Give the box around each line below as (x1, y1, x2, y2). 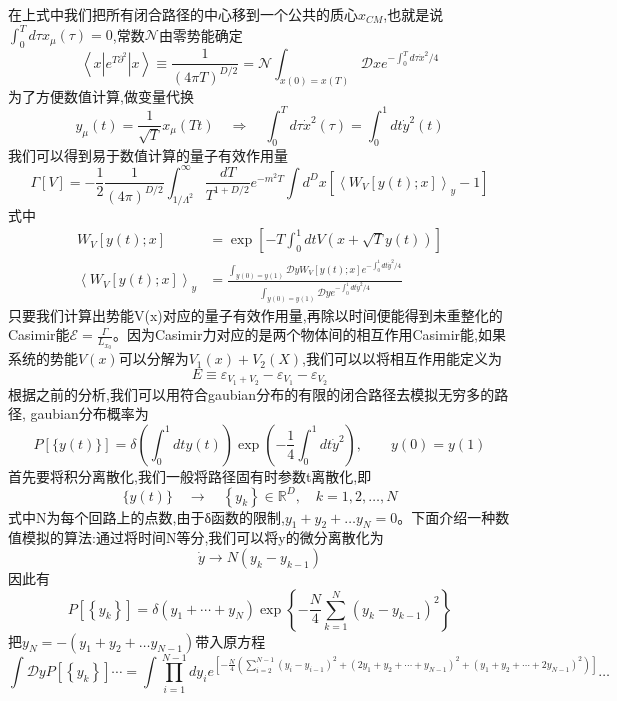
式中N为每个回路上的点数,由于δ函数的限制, (8, 506, 285, 527)
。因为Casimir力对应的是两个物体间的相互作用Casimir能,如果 (112, 324, 506, 345)
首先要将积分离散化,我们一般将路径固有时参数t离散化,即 (8, 465, 372, 486)
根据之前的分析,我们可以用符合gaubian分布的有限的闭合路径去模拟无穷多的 (8, 383, 495, 404)
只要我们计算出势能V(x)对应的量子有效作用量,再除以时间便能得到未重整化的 (8, 304, 503, 325)
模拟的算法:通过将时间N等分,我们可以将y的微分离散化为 (21, 527, 384, 548)
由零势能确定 (158, 24, 243, 45)
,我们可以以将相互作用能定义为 (302, 348, 502, 369)
